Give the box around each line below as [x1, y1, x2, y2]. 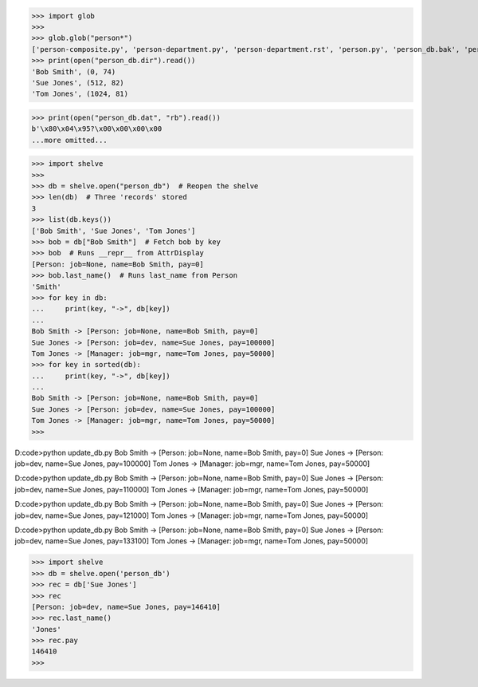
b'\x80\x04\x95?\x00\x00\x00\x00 [31, 124, 163, 133]
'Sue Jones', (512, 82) [31, 78, 125, 87]
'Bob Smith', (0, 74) [31, 67, 116, 76]
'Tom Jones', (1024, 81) [31, 89, 129, 99]
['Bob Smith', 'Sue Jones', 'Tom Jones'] [31, 226, 196, 235]
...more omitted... [31, 136, 108, 144]
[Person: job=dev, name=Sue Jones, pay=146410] [31, 602, 221, 611]
